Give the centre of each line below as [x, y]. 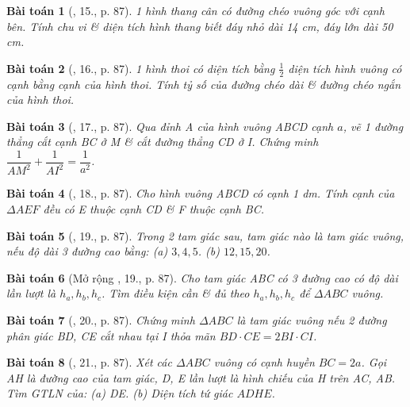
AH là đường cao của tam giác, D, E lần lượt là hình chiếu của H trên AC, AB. [201, 377]
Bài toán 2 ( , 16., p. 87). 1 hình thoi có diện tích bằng [141, 68]
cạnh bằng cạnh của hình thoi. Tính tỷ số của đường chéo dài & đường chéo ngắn [203, 84]
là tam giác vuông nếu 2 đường [312, 319]
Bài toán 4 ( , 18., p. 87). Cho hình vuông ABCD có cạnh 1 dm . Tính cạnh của [201, 193]
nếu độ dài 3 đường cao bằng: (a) [87, 251]
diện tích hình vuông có [345, 68]
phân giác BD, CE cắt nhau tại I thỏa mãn [111, 335]
